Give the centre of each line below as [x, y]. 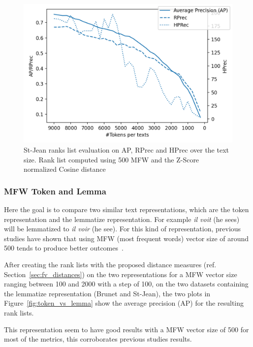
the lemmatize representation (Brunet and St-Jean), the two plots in [107, 293]
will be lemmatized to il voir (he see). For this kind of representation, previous [123, 229]
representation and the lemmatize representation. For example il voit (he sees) [122, 219]
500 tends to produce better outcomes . [64, 248]
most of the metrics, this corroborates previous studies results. [98, 339]
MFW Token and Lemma [55, 191]
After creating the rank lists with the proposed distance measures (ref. [110, 264]
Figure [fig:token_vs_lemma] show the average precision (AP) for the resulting [124, 303]
